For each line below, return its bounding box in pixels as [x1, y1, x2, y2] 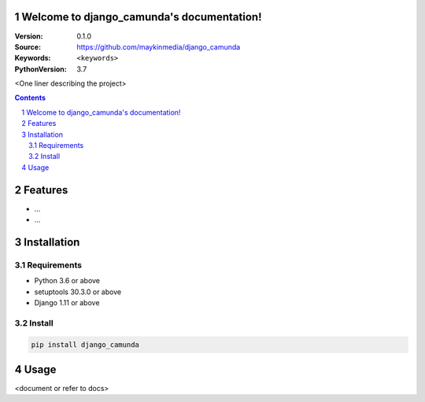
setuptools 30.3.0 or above [34, 287, 122, 297]
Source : [14, 42, 42, 51]
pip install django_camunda [31, 340, 139, 349]
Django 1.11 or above [34, 298, 100, 308]
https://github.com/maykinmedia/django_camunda [76, 42, 241, 51]
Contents [14, 93, 46, 102]
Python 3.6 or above [34, 276, 101, 286]
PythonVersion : [14, 64, 67, 74]
